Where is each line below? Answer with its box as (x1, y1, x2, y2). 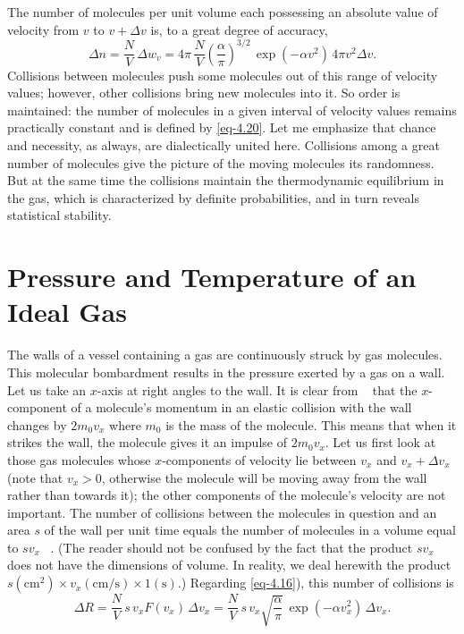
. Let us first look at (325, 433, 436, 452)
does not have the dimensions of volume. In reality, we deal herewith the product (7, 555, 451, 574)
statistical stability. (7, 206, 112, 224)
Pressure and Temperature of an (7, 258, 417, 295)
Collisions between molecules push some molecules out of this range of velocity (7, 65, 438, 84)
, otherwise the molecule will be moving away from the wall (101, 468, 427, 486)
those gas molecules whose (7, 450, 151, 469)
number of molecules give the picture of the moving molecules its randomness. (7, 153, 434, 172)
